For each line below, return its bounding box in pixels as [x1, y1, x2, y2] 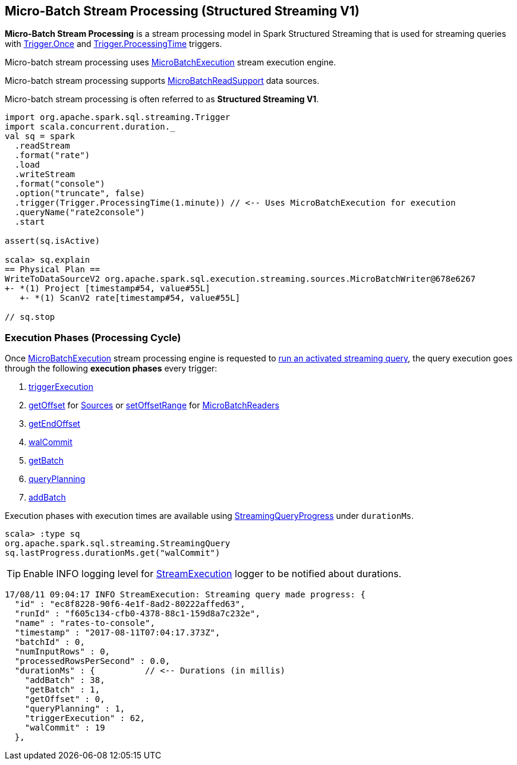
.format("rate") [14, 150, 90, 160]
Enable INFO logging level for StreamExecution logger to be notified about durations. [23, 568, 402, 580]
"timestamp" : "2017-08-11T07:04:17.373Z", [14, 628, 220, 638]
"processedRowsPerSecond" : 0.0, [14, 656, 171, 666]
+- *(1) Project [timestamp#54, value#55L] [5, 284, 210, 294]
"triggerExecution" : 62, [24, 713, 146, 723]
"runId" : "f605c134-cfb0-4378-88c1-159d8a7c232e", [14, 609, 260, 619]
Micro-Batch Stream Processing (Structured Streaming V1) [5, 4, 360, 18]
